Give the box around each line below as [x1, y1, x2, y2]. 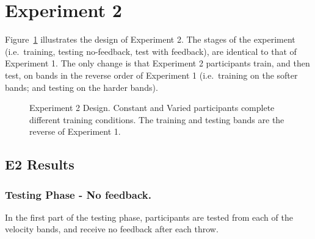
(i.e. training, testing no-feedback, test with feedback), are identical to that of [5, 45, 297, 57]
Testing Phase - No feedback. [5, 187, 151, 202]
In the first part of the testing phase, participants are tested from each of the [5, 210, 293, 223]
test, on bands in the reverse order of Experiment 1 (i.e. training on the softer [5, 68, 298, 81]
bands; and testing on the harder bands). [5, 80, 158, 93]
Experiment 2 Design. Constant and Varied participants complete [29, 101, 275, 114]
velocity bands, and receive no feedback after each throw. [5, 223, 219, 235]
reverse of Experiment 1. [29, 125, 121, 138]
